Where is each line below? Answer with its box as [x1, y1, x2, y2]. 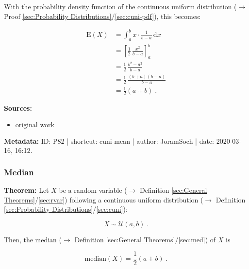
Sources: [4, 103, 32, 113]
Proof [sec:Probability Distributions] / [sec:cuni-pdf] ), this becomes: [4, 11, 201, 21]
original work [15, 119, 55, 129]
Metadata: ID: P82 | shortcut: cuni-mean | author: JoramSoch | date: [4, 135, 214, 146]
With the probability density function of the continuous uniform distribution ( [4, 1, 237, 11]
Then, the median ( [4, 234, 62, 244]
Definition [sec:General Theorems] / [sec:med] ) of [74, 234, 216, 244]
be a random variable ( [59, 185, 127, 195]
